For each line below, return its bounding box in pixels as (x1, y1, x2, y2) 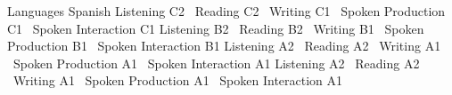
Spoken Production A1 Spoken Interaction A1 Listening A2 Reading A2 (12, 53, 420, 72)
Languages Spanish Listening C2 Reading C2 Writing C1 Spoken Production (7, 2, 446, 20)
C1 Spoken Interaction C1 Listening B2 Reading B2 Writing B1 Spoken (7, 19, 424, 37)
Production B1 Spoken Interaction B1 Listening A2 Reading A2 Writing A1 (7, 36, 441, 55)
